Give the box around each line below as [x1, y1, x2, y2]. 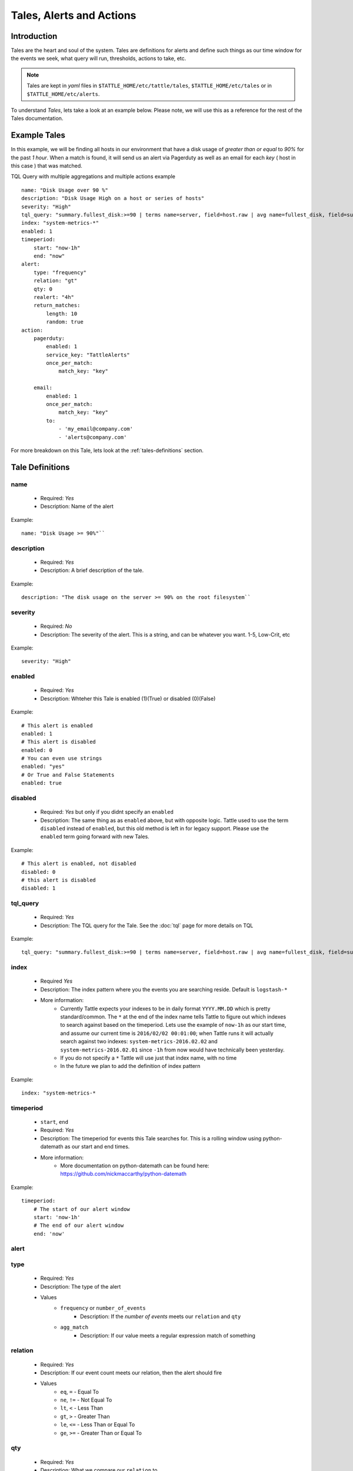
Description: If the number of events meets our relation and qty [80, 1313, 241, 1320]
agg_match [60, 1324, 88, 1331]
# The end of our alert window [33, 1222, 124, 1229]
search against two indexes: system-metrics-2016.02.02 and [60, 1038, 218, 1045]
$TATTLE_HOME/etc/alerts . [26, 90, 100, 97]
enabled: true [21, 780, 62, 787]
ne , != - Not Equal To [60, 1396, 112, 1403]
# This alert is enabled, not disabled [21, 860, 136, 867]
